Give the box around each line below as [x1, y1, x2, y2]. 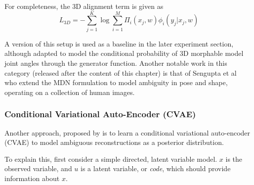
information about [4, 173, 60, 183]
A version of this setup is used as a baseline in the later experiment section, [4, 38, 234, 48]
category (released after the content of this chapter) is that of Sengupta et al [4, 67, 237, 78]
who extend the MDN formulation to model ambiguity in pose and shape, [4, 77, 228, 88]
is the [225, 153, 243, 164]
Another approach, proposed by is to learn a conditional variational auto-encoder [4, 127, 251, 138]
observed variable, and [4, 163, 72, 174]
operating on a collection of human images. [4, 87, 135, 97]
